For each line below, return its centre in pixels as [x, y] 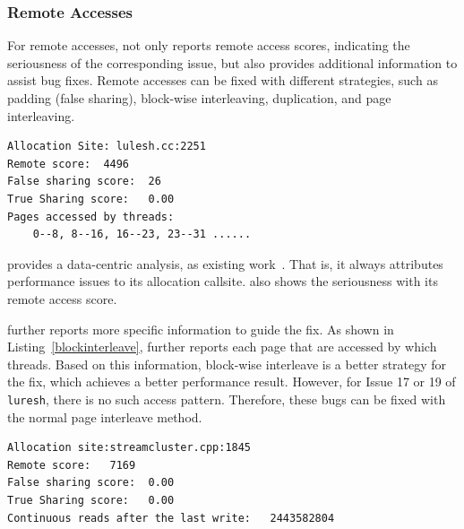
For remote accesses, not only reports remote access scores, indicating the [209, 45]
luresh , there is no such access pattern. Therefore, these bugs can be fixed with [227, 399]
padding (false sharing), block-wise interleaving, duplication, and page [199, 98]
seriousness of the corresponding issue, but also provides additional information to [232, 62]
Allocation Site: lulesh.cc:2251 [107, 147]
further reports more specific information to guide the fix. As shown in [201, 329]
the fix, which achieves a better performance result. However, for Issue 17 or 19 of [232, 382]
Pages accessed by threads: [91, 217]
